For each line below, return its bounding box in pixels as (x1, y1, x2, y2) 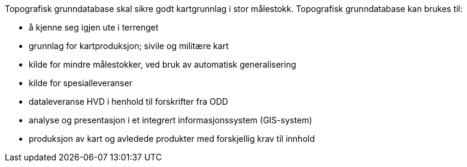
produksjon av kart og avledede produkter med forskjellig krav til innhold (29, 133, 315, 144)
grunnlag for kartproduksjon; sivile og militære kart (29, 41, 229, 51)
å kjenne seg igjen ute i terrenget (29, 22, 159, 32)
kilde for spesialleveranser (29, 78, 132, 88)
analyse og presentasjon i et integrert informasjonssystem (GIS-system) (29, 115, 313, 125)
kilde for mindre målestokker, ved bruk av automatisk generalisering (29, 59, 296, 69)
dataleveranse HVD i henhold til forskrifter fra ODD (29, 96, 228, 107)
